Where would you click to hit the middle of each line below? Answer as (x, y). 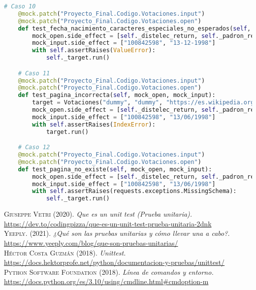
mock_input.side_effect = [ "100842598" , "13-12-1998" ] (124, 43)
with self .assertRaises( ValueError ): (94, 50)
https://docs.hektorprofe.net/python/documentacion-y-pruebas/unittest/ (114, 262)
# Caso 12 (34, 147)
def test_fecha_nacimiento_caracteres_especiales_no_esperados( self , (134, 28)
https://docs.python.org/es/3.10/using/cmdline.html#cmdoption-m (106, 281)
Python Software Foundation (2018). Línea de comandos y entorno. (109, 272)
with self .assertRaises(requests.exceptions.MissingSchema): (134, 191)
